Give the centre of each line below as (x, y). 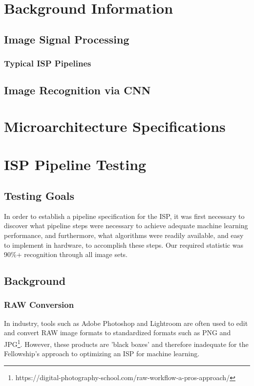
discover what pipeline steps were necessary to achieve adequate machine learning (126, 225)
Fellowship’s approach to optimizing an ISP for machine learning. (102, 354)
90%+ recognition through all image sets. (66, 254)
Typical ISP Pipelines (48, 63)
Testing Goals (39, 195)
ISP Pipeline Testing (75, 164)
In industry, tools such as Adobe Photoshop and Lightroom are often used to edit (126, 323)
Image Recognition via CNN (77, 90)
